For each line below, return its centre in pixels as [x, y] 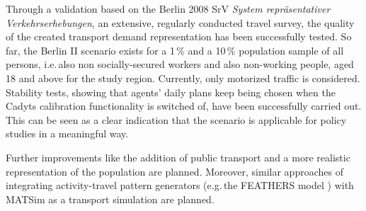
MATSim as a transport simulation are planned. [110, 199]
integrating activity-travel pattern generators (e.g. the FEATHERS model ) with [180, 185]
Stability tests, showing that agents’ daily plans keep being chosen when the [171, 92]
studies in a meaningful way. [67, 133]
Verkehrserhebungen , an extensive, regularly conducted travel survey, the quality [180, 22]
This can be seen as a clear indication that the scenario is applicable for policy [176, 119]
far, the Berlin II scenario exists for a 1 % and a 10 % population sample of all [175, 50]
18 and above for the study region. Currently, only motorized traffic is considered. [183, 78]
